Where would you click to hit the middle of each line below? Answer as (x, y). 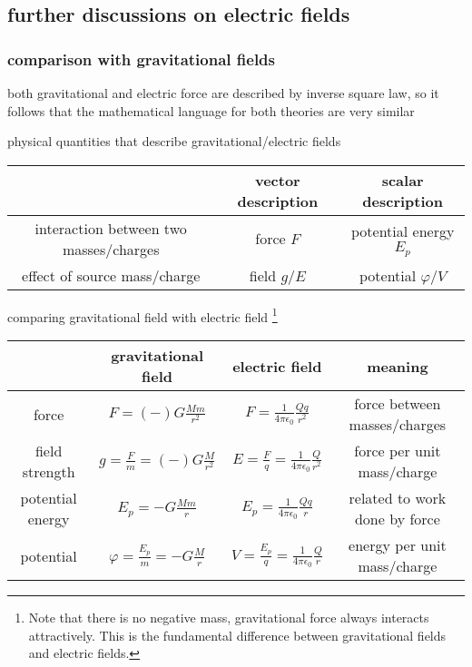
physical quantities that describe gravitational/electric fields (174, 141)
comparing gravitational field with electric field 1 (143, 315)
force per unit (398, 451)
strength (49, 472)
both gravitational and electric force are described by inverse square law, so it (223, 93)
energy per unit (398, 545)
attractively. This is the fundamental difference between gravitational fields (237, 635)
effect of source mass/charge (111, 275)
